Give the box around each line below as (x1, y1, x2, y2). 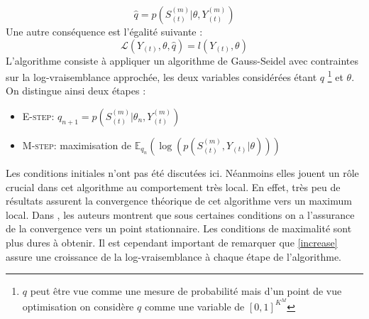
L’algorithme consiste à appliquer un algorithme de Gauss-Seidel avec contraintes (6, 53, 359, 67)
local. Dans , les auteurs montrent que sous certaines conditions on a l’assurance (6, 207, 355, 222)
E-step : (22, 109, 55, 124)
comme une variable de (144, 298, 245, 313)
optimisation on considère (22, 298, 134, 313)
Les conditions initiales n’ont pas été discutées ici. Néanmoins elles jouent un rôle (6, 166, 359, 180)
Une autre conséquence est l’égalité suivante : (6, 24, 203, 38)
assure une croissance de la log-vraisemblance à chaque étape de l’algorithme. (6, 249, 341, 264)
